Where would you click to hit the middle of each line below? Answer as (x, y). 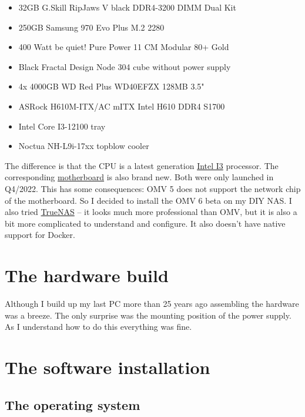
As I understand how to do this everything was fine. (98, 327)
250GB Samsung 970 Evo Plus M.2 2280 (91, 27)
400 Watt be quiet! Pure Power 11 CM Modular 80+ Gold (124, 47)
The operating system (73, 404)
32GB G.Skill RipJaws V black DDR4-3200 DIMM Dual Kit (127, 7)
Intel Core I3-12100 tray (62, 126)
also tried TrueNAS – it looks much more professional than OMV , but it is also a (151, 212)
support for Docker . (40, 235)
